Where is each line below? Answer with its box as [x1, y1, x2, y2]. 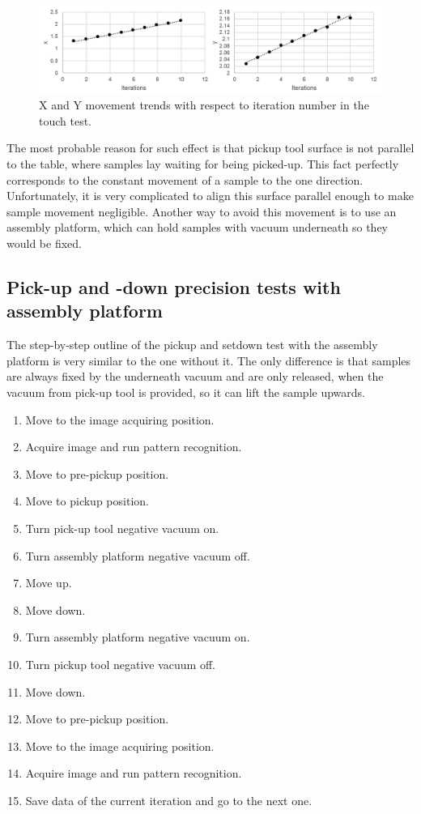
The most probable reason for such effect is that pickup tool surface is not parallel [6, 139, 415, 156]
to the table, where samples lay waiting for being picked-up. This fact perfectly [6, 156, 399, 173]
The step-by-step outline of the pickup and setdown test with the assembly [6, 336, 378, 353]
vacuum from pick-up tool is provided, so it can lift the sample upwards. [6, 383, 365, 400]
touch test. [39, 112, 92, 129]
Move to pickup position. [25, 492, 149, 509]
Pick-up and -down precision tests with [6, 274, 341, 299]
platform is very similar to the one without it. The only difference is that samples [6, 352, 411, 369]
